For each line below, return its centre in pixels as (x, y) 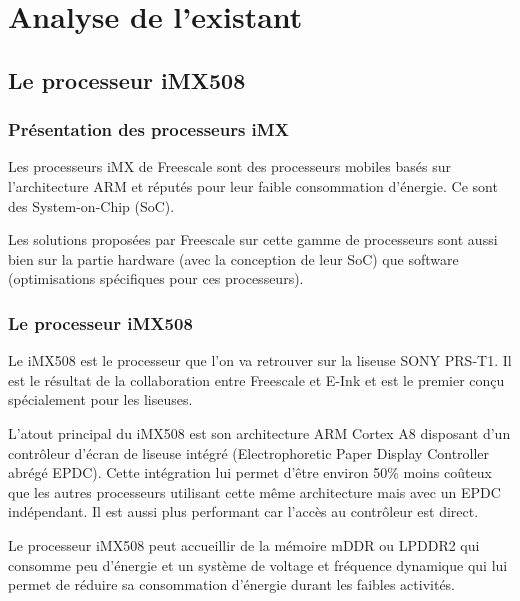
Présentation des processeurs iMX (148, 129)
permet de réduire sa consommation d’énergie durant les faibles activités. (232, 584)
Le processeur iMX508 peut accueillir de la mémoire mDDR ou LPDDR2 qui (244, 544)
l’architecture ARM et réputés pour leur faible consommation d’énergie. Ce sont (253, 185)
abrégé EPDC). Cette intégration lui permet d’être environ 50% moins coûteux (250, 472)
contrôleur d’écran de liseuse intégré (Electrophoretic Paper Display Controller (249, 452)
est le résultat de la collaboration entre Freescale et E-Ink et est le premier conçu (256, 379)
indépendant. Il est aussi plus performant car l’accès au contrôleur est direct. (243, 511)
